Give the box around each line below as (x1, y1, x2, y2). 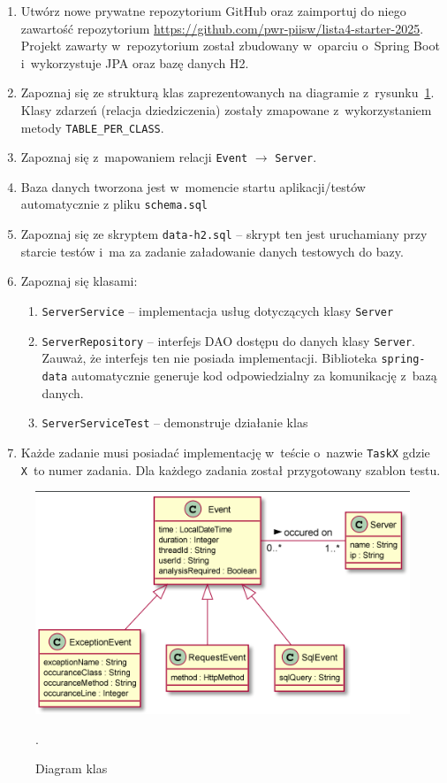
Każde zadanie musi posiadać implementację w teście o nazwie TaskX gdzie (20, 442, 430, 461)
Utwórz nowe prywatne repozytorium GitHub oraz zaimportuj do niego (20, 2, 406, 19)
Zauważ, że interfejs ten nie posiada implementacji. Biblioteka (42, 349, 377, 367)
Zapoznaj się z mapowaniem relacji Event (20, 148, 248, 166)
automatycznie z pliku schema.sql (20, 195, 208, 213)
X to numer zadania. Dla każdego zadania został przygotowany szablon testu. (20, 460, 441, 479)
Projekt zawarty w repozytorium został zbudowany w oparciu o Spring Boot (20, 36, 440, 55)
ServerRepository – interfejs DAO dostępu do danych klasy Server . (42, 331, 416, 349)
